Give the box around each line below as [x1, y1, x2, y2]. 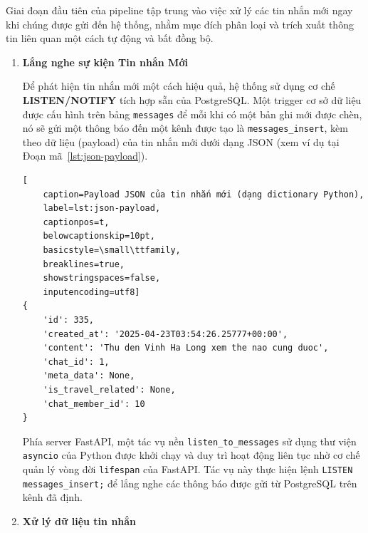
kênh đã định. [22, 490, 83, 504]
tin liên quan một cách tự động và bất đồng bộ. [6, 31, 214, 46]
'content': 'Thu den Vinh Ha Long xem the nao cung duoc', [43, 343, 329, 353]
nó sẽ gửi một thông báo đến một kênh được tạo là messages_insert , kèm [22, 120, 348, 135]
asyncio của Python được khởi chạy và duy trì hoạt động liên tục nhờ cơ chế [22, 447, 360, 462]
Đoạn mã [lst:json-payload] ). [22, 148, 148, 163]
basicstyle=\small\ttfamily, [43, 245, 181, 256]
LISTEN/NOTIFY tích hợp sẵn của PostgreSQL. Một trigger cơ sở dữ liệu [22, 92, 362, 107]
